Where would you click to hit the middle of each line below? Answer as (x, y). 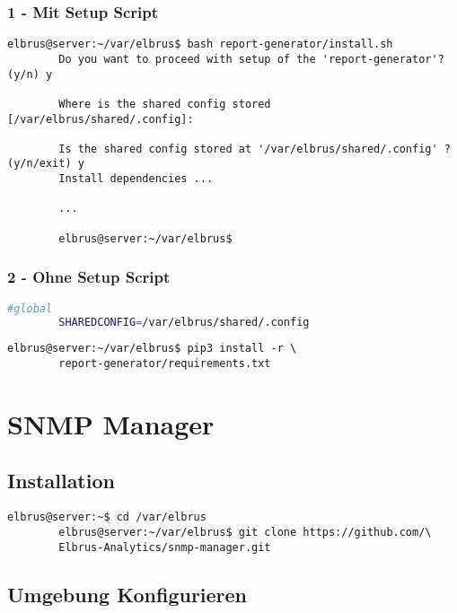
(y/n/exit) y (46, 164)
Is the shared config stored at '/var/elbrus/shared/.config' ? (255, 149)
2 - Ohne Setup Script (89, 277)
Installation (61, 481)
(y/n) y (30, 74)
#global (30, 308)
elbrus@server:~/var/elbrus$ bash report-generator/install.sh (200, 44)
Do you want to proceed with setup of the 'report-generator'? (251, 59)
